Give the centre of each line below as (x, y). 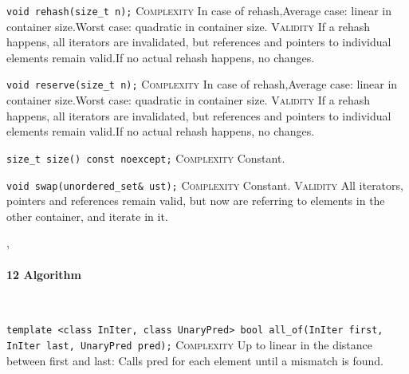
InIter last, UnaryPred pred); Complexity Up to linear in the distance (189, 345)
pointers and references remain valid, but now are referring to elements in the (196, 201)
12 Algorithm (44, 274)
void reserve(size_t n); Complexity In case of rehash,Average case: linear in (202, 84)
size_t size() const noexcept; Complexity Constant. (146, 157)
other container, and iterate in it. (87, 216)
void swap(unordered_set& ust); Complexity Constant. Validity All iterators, (205, 185)
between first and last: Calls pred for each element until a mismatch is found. (195, 360)
